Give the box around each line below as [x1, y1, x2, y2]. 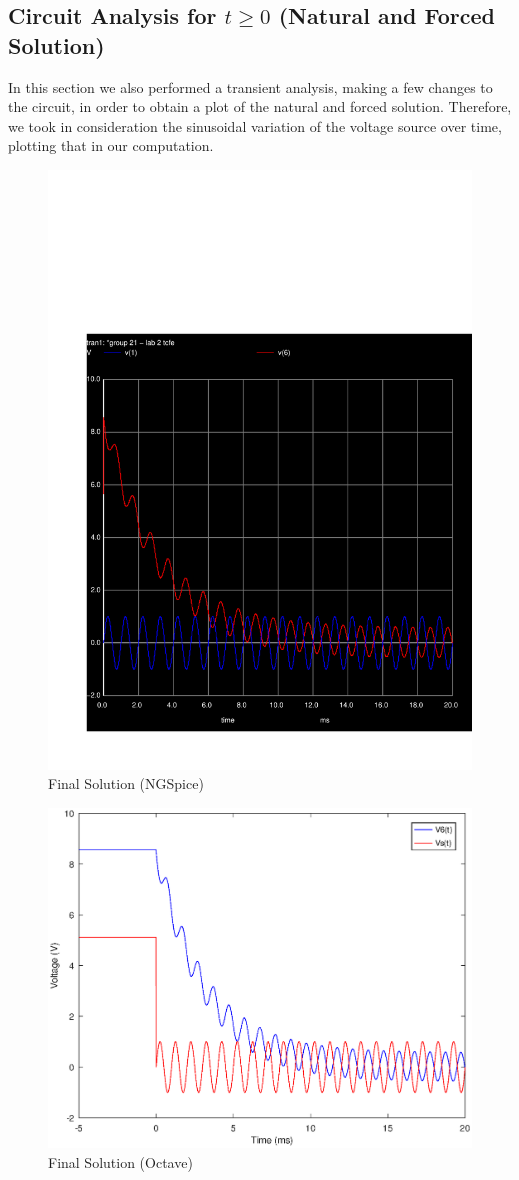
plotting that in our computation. [8, 135, 214, 156]
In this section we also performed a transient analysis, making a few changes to [8, 76, 493, 97]
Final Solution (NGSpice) [48, 773, 204, 794]
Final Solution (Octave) [48, 1151, 193, 1172]
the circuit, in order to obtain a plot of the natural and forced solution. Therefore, [8, 96, 512, 117]
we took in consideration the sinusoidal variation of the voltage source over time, [8, 115, 502, 136]
